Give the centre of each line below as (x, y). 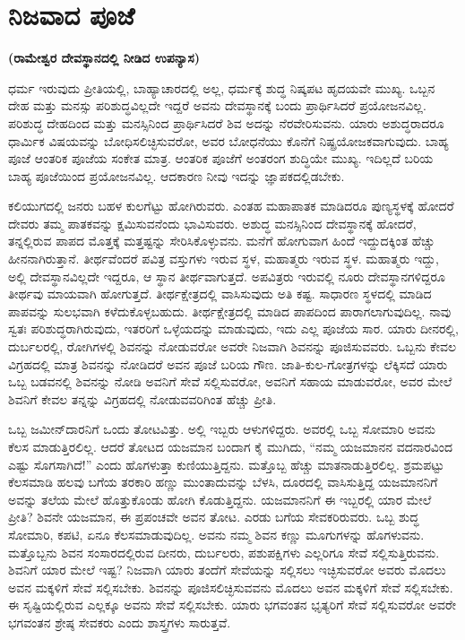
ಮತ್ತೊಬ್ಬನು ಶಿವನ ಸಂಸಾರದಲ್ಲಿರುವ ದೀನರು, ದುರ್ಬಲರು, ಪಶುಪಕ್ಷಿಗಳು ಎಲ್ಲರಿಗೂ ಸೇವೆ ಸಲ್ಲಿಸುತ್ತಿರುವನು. (224, 552)
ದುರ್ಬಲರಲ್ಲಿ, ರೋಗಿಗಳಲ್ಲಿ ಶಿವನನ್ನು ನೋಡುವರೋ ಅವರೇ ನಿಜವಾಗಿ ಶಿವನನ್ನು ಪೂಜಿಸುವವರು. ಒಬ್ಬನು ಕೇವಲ (232, 346)
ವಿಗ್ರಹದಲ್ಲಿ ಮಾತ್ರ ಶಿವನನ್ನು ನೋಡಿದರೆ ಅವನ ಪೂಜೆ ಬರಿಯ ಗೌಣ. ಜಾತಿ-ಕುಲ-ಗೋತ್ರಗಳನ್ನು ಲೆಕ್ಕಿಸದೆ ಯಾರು (228, 363)
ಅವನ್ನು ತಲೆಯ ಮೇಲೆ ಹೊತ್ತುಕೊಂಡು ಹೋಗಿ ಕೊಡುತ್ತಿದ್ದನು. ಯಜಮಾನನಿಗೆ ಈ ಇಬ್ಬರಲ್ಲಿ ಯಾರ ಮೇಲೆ (220, 499)
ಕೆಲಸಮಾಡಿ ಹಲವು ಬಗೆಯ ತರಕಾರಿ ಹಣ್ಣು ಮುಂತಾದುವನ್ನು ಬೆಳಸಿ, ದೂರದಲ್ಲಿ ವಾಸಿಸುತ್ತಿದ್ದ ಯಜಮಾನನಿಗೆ (223, 482)
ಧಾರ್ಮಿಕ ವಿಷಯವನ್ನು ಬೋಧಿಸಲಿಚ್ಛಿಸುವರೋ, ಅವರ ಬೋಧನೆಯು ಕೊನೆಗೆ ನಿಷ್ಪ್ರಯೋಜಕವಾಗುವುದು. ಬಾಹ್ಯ (228, 140)
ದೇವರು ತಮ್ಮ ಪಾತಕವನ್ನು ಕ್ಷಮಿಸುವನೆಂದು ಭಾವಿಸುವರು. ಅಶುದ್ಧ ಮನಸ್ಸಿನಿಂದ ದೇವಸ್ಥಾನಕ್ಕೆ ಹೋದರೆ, (212, 223)
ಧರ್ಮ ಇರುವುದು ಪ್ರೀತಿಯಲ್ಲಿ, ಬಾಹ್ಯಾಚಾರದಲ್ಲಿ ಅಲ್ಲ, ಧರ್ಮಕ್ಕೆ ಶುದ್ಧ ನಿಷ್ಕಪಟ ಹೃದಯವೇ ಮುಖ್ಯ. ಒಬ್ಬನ (222, 87)
